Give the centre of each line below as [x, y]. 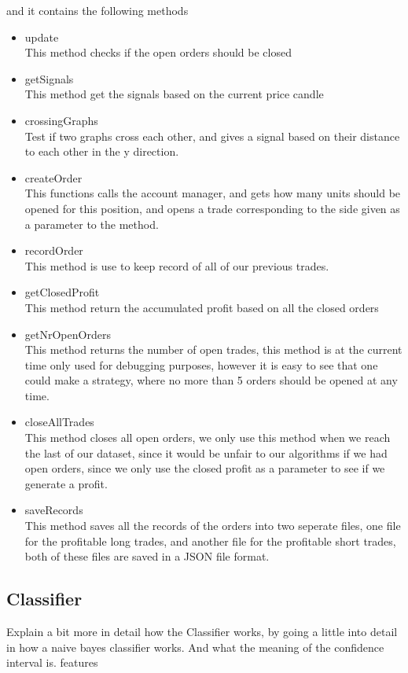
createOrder [53, 177]
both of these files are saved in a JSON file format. [147, 556]
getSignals [49, 78]
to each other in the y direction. [102, 151]
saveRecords [54, 510]
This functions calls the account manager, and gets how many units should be [213, 193]
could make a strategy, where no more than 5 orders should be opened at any [211, 380]
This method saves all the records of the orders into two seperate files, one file [213, 526]
